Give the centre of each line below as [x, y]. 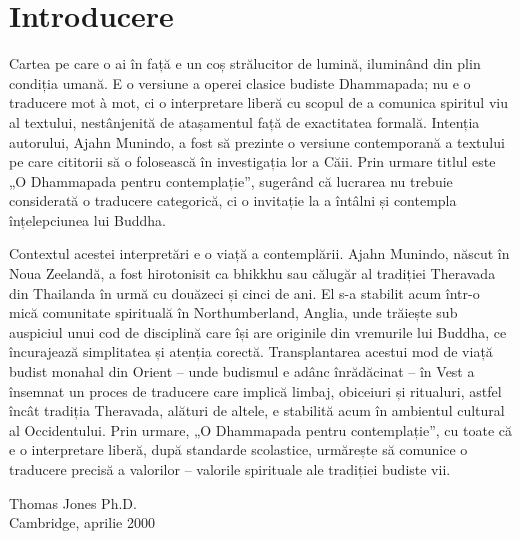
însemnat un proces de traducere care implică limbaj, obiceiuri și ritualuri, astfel [255, 390]
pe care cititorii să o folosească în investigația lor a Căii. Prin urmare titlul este [252, 161]
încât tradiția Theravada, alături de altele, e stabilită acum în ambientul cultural [257, 410]
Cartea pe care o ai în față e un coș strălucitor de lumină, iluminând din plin [245, 63]
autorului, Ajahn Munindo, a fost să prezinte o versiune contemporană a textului [257, 141]
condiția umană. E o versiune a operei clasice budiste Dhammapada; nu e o [240, 82]
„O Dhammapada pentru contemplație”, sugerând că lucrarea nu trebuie [231, 180]
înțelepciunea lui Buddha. [87, 219]
